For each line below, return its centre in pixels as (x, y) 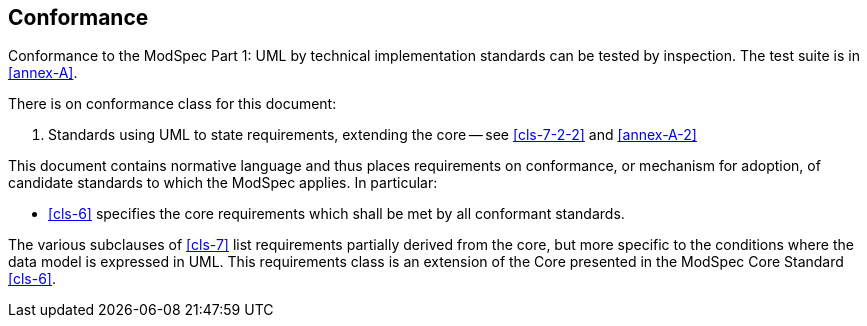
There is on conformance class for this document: (172, 104)
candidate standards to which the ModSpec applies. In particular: (223, 183)
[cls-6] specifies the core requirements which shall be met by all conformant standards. (336, 214)
